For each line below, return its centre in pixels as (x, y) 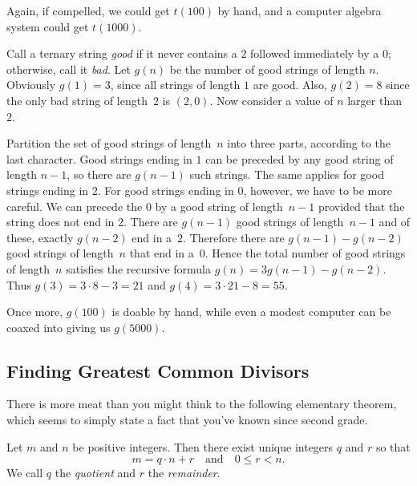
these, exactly (40, 237)
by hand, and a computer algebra (300, 10)
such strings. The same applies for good (287, 174)
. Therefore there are (234, 237)
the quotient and (95, 473)
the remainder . (184, 473)
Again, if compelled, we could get (88, 10)
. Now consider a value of (271, 100)
